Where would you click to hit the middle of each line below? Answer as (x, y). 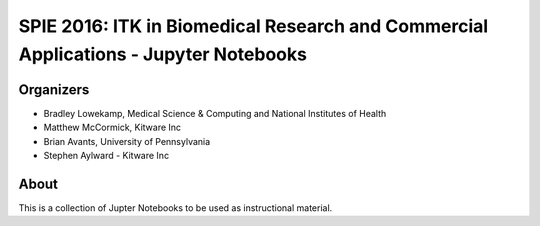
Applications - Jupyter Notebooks (162, 54)
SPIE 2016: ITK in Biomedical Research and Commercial (253, 26)
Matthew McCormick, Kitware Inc (112, 127)
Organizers (54, 89)
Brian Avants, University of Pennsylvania (127, 141)
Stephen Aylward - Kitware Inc (106, 156)
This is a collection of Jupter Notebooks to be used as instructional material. (175, 207)
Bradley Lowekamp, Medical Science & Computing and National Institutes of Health (215, 113)
